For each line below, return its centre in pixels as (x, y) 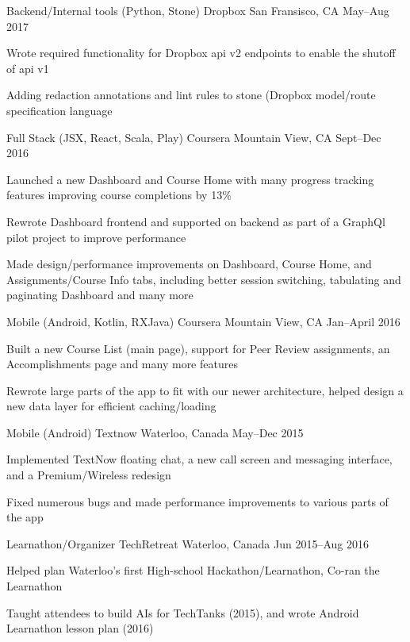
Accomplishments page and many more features (122, 364)
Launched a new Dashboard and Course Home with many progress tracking (190, 179)
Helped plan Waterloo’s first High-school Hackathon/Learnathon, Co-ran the (193, 570)
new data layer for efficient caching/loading (111, 406)
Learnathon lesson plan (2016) (80, 628)
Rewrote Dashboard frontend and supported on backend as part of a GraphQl (196, 221)
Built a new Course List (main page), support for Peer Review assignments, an (198, 348)
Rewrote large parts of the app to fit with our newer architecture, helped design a (205, 390)
